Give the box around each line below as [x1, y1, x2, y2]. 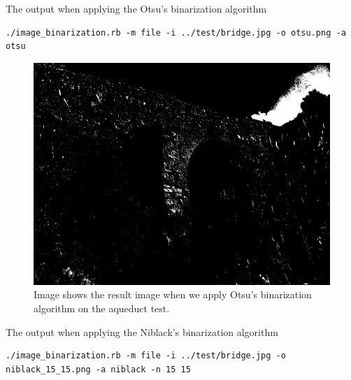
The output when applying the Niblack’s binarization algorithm [6, 324, 278, 339]
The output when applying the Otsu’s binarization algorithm [6, 1, 267, 15]
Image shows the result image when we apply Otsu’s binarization [34, 287, 312, 302]
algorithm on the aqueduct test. [34, 300, 170, 315]
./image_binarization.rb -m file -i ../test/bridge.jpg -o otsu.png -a [6, 27, 346, 38]
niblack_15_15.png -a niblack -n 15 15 [6, 364, 191, 374]
